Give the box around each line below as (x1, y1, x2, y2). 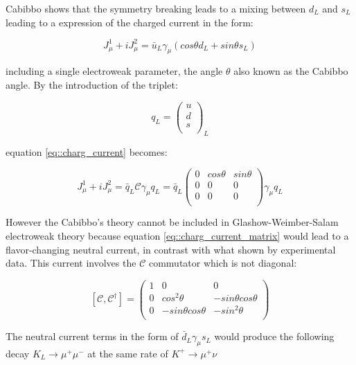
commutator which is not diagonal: (148, 256, 297, 270)
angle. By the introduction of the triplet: (6, 78, 178, 92)
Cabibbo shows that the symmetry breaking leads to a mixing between (6, 1, 306, 15)
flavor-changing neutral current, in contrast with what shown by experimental (6, 242, 336, 256)
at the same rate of (87, 346, 168, 360)
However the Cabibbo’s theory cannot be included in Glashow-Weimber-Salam (6, 215, 339, 229)
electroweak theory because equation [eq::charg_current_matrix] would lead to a (6, 229, 349, 243)
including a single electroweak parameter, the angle (6, 64, 223, 78)
